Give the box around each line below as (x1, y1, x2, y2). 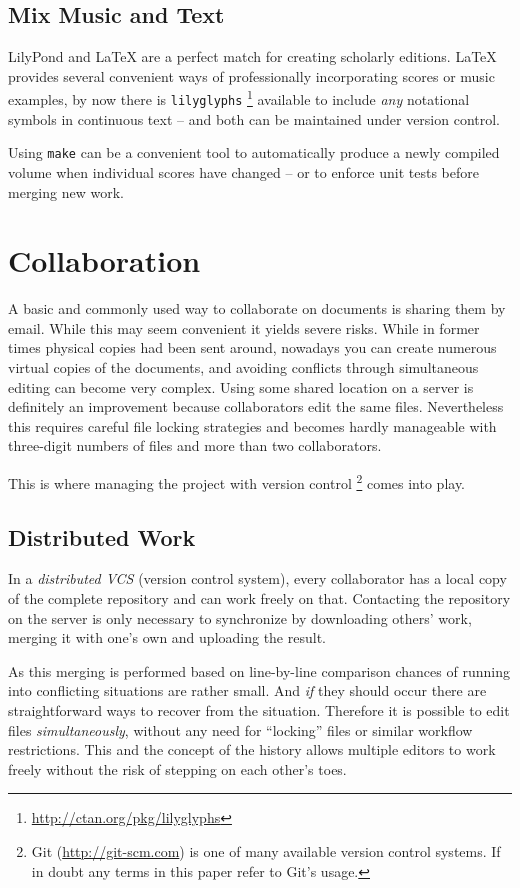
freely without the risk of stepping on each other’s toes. (8, 758, 347, 779)
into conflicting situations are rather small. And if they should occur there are (8, 680, 487, 701)
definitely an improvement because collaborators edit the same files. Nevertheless (8, 396, 504, 417)
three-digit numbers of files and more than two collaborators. (8, 435, 382, 456)
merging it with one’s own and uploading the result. (8, 627, 326, 648)
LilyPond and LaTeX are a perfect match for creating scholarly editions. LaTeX (8, 46, 497, 67)
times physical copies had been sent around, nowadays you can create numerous (8, 337, 497, 358)
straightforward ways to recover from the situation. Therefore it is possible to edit (8, 700, 510, 721)
